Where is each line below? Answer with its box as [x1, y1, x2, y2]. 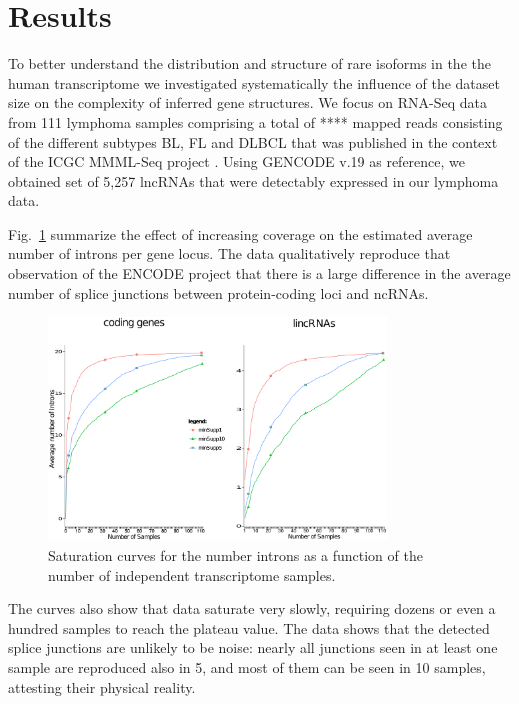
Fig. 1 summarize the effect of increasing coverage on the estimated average [8, 223, 473, 244]
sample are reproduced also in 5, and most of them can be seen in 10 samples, [8, 657, 486, 678]
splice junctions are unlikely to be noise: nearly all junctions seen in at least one [8, 637, 498, 658]
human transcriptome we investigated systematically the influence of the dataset [8, 72, 500, 93]
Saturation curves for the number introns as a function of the [48, 545, 423, 566]
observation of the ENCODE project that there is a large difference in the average [8, 263, 511, 284]
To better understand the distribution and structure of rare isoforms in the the [8, 53, 491, 74]
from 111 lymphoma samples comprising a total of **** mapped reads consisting [8, 111, 503, 132]
